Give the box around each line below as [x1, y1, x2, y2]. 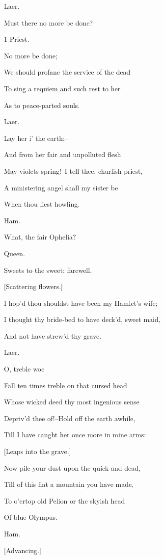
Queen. [4, 248, 25, 258]
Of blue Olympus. [4, 512, 57, 522]
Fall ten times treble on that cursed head [4, 380, 127, 390]
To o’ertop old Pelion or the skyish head [4, 495, 125, 506]
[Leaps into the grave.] [4, 446, 71, 456]
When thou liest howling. [4, 199, 80, 209]
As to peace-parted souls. [4, 100, 80, 110]
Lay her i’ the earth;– [4, 133, 68, 143]
